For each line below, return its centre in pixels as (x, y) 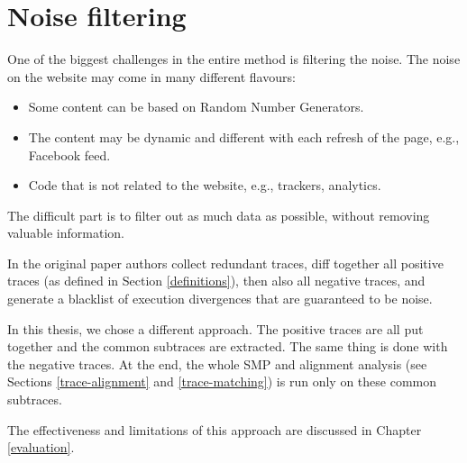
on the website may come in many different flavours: (151, 76)
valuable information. (66, 233)
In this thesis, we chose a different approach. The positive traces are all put (215, 328)
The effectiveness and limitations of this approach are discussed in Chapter (215, 429)
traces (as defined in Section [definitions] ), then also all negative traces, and (216, 281)
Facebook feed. (69, 154)
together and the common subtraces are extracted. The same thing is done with (228, 346)
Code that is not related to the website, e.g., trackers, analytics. (205, 185)
